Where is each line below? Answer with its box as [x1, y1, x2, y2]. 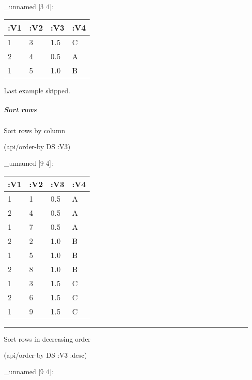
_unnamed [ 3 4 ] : [4, 1, 53, 11]
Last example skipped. [4, 85, 70, 95]
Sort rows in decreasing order [4, 333, 91, 344]
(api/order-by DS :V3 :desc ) [4, 350, 87, 360]
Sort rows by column [4, 125, 65, 135]
